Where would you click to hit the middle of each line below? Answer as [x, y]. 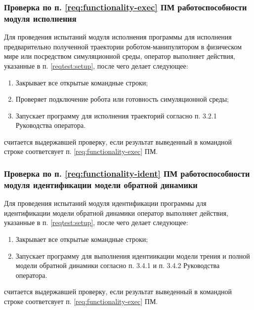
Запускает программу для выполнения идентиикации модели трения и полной [133, 255]
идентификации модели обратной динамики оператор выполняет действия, [116, 213]
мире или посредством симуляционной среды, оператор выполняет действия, [120, 56]
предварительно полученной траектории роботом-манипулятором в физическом [123, 46]
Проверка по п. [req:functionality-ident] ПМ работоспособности [127, 173]
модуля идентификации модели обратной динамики [101, 184]
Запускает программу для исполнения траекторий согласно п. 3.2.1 [116, 115]
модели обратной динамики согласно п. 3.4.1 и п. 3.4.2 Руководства [118, 265]
